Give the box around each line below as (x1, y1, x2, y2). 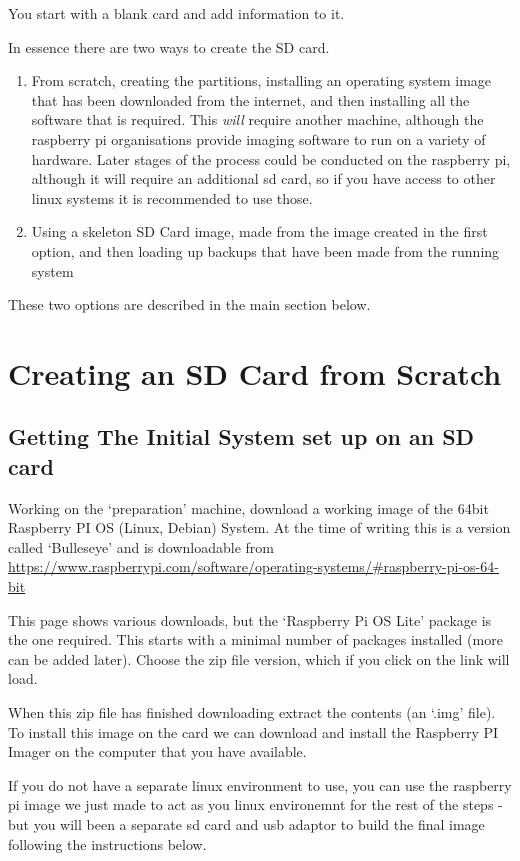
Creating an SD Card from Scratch (8, 352, 502, 393)
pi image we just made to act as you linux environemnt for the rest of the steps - (8, 794, 503, 815)
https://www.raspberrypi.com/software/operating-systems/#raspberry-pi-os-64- (8, 556, 499, 577)
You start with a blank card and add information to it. (8, 3, 345, 23)
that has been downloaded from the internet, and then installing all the (31, 89, 470, 110)
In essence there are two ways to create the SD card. (8, 36, 330, 57)
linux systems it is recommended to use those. (31, 187, 313, 208)
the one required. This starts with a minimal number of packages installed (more (8, 629, 503, 650)
